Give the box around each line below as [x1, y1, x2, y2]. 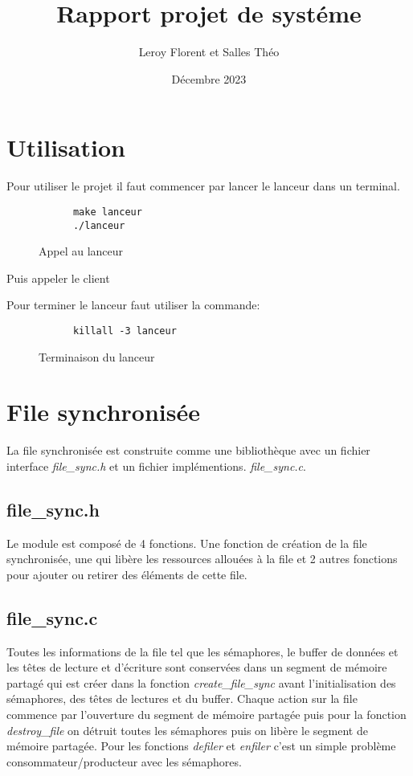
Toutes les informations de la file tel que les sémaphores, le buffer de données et [6, 643, 399, 660]
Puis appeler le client [6, 269, 110, 286]
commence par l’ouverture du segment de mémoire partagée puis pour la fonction [6, 706, 407, 723]
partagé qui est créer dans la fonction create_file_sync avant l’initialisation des [6, 674, 396, 691]
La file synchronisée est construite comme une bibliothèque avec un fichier [6, 442, 370, 459]
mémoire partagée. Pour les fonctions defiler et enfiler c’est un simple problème [6, 737, 396, 754]
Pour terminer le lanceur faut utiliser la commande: [6, 296, 260, 313]
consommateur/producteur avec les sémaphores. [6, 753, 242, 770]
